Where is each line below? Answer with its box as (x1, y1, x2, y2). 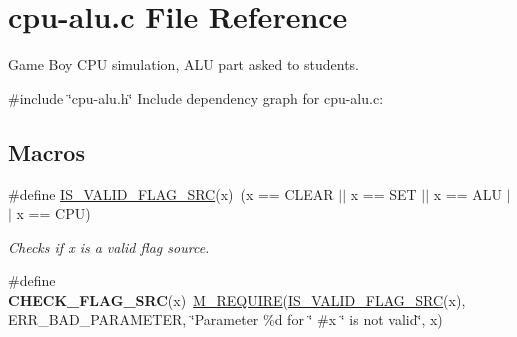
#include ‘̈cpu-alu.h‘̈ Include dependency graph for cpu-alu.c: (8, 87, 384, 108)
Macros (8, 136, 85, 167)
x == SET (350, 183, 417, 204)
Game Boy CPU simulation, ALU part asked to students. (8, 54, 360, 75)
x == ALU (433, 183, 503, 204)
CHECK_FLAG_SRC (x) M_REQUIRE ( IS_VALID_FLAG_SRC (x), (8, 289, 466, 310)
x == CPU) (16, 203, 91, 224)
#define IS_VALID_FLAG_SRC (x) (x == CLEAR (8, 183, 334, 204)
